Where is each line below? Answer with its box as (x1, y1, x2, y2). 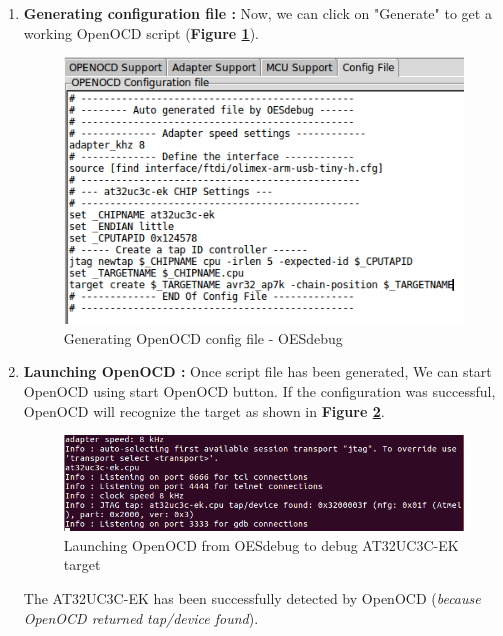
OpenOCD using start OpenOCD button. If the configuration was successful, (23, 381, 496, 402)
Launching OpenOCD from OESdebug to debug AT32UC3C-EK (63, 534, 459, 555)
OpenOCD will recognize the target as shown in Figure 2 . (23, 400, 385, 421)
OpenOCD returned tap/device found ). (23, 607, 259, 628)
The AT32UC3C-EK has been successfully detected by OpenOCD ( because (23, 587, 481, 608)
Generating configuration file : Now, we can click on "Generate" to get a (23, 3, 492, 23)
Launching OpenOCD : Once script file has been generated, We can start (23, 361, 492, 382)
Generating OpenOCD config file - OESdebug (63, 327, 343, 348)
